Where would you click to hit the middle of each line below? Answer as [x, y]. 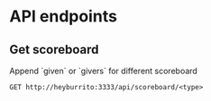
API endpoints [63, 17]
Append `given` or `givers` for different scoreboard [104, 71]
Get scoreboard [54, 50]
